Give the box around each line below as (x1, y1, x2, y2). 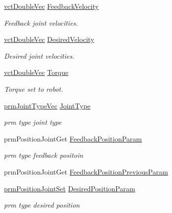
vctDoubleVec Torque (4, 67, 69, 77)
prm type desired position (4, 200, 80, 210)
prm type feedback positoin (4, 150, 84, 160)
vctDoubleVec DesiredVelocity (4, 34, 94, 44)
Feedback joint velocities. (4, 17, 78, 28)
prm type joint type (4, 117, 62, 127)
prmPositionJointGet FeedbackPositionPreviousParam (4, 166, 168, 177)
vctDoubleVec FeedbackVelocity (4, 1, 99, 11)
